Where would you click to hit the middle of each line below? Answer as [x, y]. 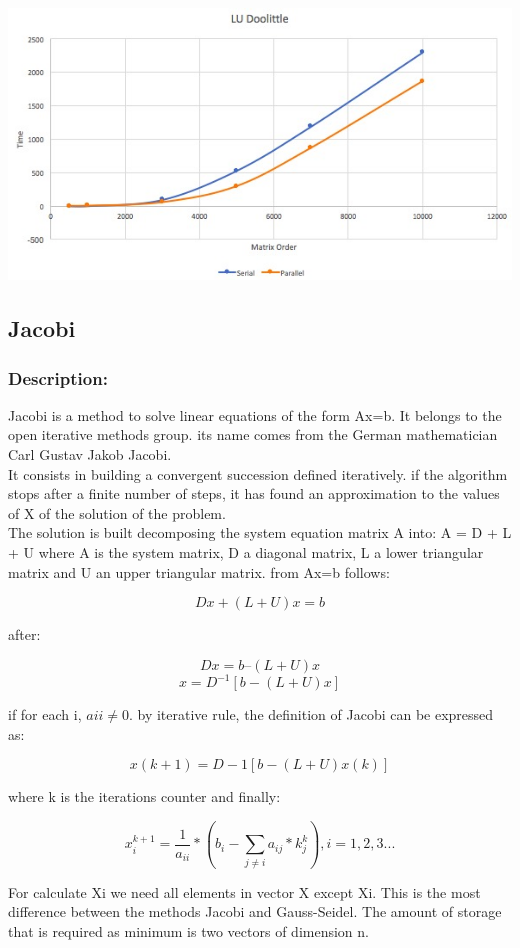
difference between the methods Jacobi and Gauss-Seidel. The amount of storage [255, 911]
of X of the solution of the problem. [117, 512]
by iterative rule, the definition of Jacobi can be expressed [315, 714]
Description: [58, 377]
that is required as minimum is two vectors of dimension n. [188, 930]
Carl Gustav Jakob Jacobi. [90, 454]
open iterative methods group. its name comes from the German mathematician [253, 434]
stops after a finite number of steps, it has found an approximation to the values [254, 493]
